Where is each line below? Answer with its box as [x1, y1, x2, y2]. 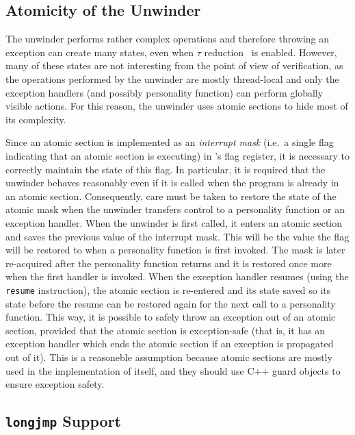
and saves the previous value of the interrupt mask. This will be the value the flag [5, 229, 350, 243]
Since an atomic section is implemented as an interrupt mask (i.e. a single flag [5, 135, 334, 149]
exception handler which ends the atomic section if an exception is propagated [5, 336, 334, 351]
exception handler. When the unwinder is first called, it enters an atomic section [5, 215, 343, 229]
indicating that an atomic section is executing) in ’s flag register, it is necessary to [5, 148, 350, 162]
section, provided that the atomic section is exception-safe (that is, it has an [5, 323, 326, 337]
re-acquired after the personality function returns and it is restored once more [5, 256, 332, 270]
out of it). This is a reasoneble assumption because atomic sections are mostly [5, 349, 332, 364]
